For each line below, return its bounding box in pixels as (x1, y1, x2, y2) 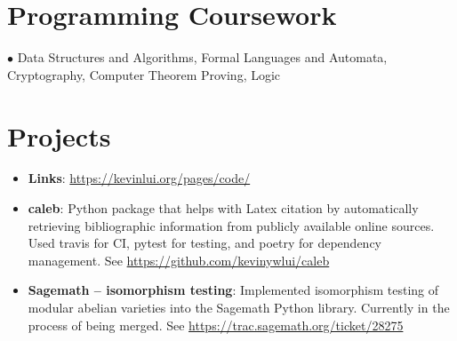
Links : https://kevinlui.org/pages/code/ (28, 169, 251, 187)
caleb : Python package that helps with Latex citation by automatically (28, 199, 419, 218)
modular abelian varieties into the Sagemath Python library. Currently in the (28, 298, 450, 316)
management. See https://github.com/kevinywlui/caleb (28, 250, 330, 269)
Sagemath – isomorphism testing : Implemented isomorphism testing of (28, 281, 439, 299)
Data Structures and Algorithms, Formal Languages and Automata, (17, 48, 388, 67)
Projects (7, 117, 111, 154)
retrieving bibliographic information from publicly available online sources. (28, 216, 435, 234)
